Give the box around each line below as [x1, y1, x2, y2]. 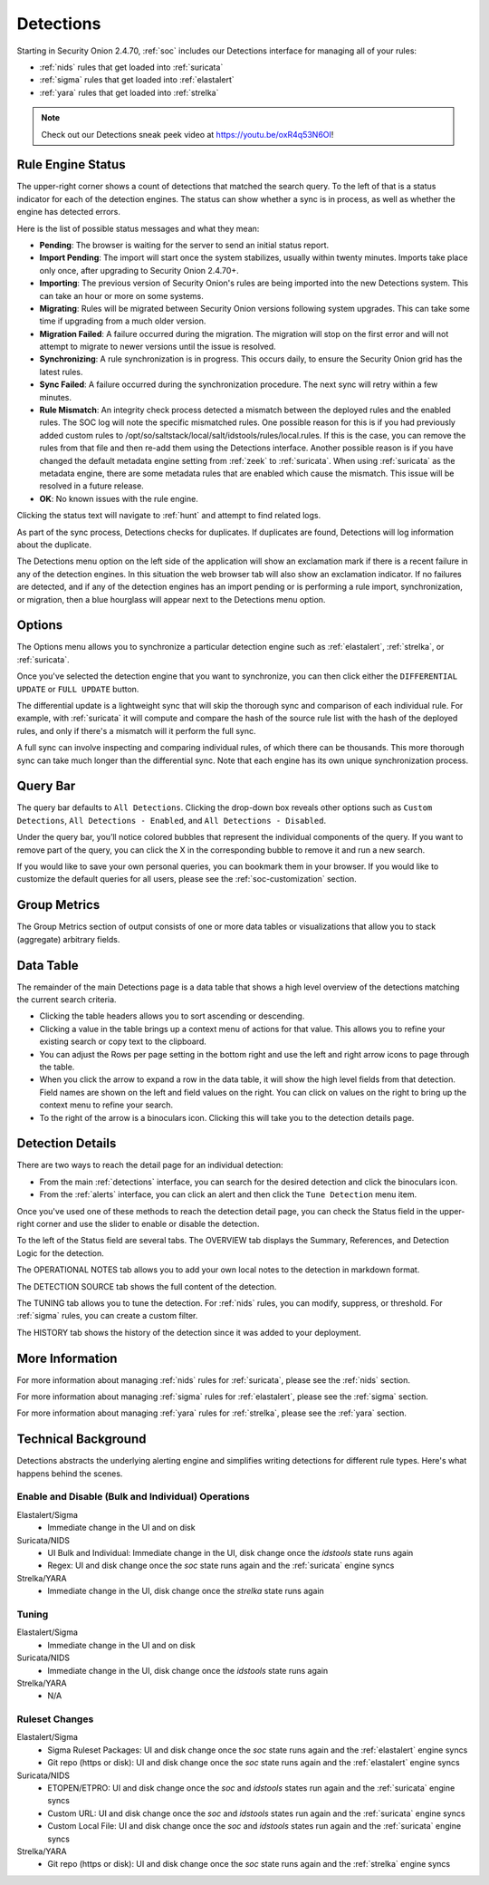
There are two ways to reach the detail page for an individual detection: [16, 1160, 283, 1171]
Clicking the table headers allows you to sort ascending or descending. [39, 1010, 305, 1021]
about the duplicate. [16, 539, 92, 550]
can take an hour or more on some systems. [39, 290, 204, 301]
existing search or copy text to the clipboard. [39, 1036, 207, 1047]
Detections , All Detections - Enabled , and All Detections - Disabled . [16, 815, 326, 826]
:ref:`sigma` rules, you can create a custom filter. [16, 1310, 198, 1321]
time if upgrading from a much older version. [39, 315, 206, 326]
